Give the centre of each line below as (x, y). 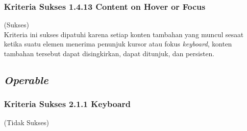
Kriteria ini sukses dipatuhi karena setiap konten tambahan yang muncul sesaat (124, 34)
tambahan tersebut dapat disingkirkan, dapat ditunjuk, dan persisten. (109, 53)
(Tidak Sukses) (26, 122)
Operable (26, 79)
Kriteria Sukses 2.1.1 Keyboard (67, 104)
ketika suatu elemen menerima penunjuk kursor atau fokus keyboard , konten (118, 44)
